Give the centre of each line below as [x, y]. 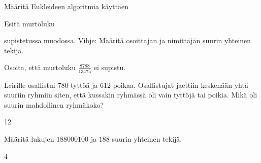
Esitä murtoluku [29, 23]
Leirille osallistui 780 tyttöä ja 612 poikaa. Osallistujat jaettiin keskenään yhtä [126, 85]
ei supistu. [110, 67]
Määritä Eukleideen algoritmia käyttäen [66, 6]
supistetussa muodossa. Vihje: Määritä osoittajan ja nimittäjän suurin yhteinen [128, 40]
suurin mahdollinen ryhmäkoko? [54, 104]
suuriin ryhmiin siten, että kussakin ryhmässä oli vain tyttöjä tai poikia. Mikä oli [131, 95]
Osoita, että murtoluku [40, 67]
